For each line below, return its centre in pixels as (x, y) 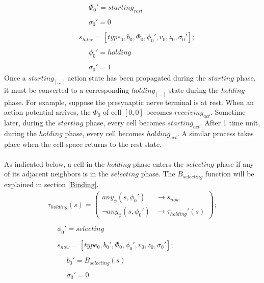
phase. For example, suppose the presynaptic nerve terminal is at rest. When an (129, 102)
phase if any (235, 163)
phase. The (158, 174)
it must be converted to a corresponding (67, 89)
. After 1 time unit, (230, 122)
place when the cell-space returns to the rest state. (83, 144)
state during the (194, 89)
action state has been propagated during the (137, 77)
